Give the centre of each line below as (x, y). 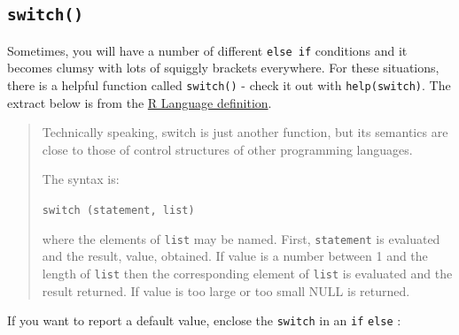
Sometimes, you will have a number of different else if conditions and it (207, 50)
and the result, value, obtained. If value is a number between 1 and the (235, 256)
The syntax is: (81, 179)
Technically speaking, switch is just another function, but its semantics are (245, 132)
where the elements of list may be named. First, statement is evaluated (241, 238)
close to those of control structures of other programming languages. (227, 149)
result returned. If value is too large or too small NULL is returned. (226, 290)
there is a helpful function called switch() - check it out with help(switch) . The (229, 85)
